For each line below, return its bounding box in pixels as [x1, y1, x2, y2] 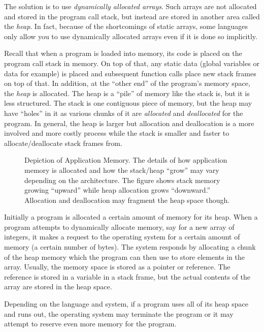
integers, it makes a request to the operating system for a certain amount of [4, 231, 240, 242]
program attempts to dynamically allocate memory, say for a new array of [4, 221, 235, 232]
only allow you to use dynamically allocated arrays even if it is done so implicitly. [4, 31, 257, 41]
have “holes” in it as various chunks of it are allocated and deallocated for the [4, 107, 243, 118]
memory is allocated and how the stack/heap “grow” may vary [24, 164, 219, 175]
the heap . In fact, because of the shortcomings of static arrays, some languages [4, 21, 248, 32]
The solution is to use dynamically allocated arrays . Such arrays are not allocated [4, 1, 257, 11]
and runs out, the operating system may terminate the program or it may [4, 308, 234, 319]
